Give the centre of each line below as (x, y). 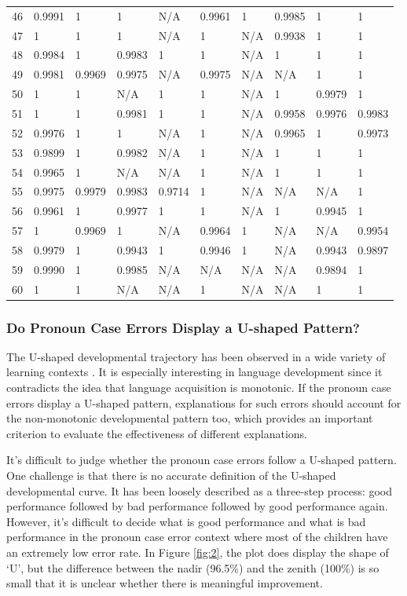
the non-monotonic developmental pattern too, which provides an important (190, 418)
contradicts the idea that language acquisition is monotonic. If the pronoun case (199, 388)
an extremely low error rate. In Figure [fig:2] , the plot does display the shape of (198, 552)
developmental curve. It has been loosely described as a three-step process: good (200, 490)
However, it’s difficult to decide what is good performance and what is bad (186, 521)
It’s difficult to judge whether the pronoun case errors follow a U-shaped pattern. (202, 460)
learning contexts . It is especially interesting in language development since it (194, 372)
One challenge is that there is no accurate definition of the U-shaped (171, 475)
